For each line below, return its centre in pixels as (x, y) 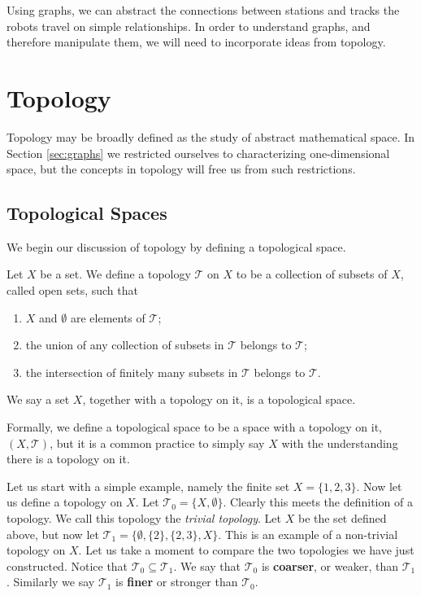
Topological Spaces (87, 213)
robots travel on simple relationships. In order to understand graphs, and (189, 26)
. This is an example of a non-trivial (308, 534)
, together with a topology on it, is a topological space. (219, 399)
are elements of (108, 317)
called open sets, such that (72, 290)
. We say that (207, 565)
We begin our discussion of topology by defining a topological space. (176, 246)
